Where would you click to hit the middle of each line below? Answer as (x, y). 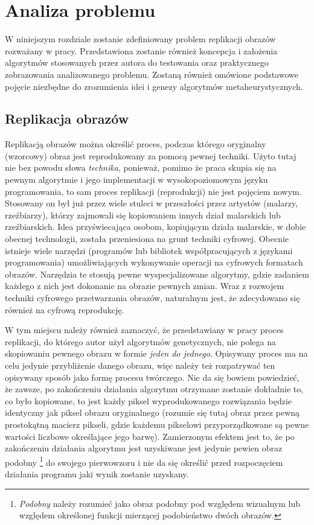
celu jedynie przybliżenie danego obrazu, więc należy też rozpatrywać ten (140, 365)
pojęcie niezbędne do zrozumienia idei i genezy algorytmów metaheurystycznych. (154, 86)
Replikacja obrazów (67, 119)
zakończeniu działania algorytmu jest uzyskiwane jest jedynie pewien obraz (144, 448)
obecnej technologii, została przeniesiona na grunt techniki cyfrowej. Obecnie (147, 239)
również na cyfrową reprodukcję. (65, 309)
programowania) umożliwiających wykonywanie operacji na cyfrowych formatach (154, 262)
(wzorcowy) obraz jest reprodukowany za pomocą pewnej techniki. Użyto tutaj (151, 155)
